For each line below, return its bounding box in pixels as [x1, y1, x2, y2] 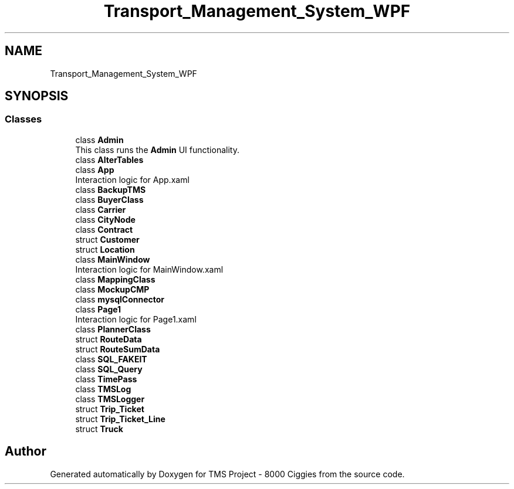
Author [5, 444, 46, 459]
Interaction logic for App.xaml [75, 174, 190, 185]
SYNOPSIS [5, 89, 69, 104]
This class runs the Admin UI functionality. [75, 144, 239, 155]
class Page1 [75, 304, 121, 314]
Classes [5, 113, 42, 125]
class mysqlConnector [75, 294, 165, 304]
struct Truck [75, 423, 123, 434]
